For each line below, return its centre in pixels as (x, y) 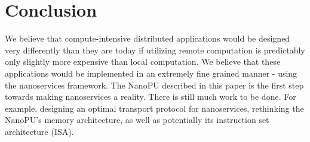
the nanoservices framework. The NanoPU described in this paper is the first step (154, 85)
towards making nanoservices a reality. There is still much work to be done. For (151, 97)
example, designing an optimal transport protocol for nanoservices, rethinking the (154, 108)
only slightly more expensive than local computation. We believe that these (143, 61)
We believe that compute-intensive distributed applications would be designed (148, 38)
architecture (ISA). (39, 131)
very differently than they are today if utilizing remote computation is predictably (155, 50)
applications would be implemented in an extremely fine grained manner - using (151, 73)
